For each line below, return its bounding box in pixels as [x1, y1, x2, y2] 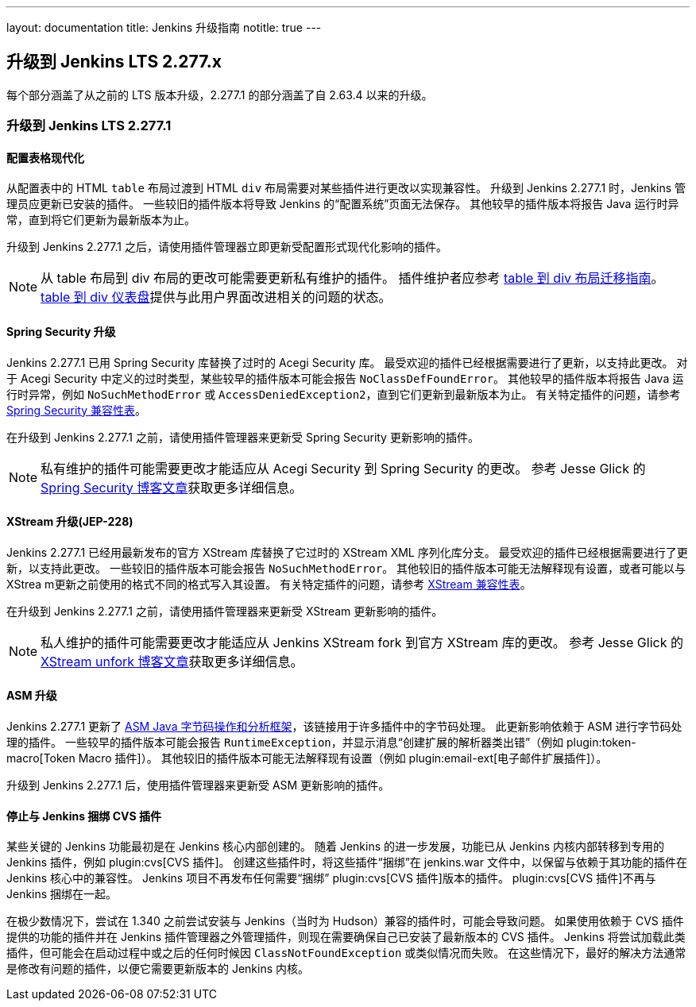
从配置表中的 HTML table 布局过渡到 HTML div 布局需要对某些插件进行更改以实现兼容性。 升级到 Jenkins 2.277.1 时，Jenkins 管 [6, 181, 686, 195]
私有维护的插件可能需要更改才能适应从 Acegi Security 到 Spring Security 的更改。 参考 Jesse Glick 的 [41, 460, 646, 476]
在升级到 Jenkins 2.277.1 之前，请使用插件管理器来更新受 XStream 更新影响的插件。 [6, 604, 443, 618]
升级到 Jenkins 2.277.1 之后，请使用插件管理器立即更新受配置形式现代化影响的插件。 [6, 240, 447, 254]
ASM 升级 [6, 689, 57, 703]
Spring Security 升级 [6, 325, 116, 339]
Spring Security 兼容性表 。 [6, 403, 147, 417]
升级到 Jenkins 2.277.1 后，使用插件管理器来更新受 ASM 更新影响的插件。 [6, 778, 390, 793]
